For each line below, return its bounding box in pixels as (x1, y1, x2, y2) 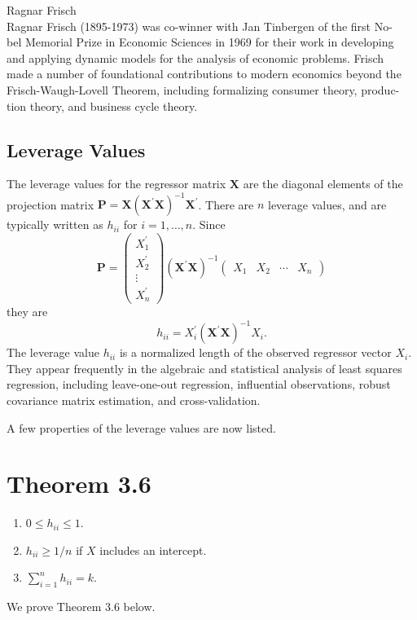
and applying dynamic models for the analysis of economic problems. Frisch (7, 49, 384, 66)
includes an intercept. (99, 541, 207, 558)
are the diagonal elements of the (243, 175, 403, 192)
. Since (192, 216, 226, 233)
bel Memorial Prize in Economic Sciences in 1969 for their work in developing (7, 33, 394, 51)
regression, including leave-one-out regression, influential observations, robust (7, 376, 391, 393)
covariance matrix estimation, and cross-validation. (7, 391, 261, 408)
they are (7, 303, 48, 320)
